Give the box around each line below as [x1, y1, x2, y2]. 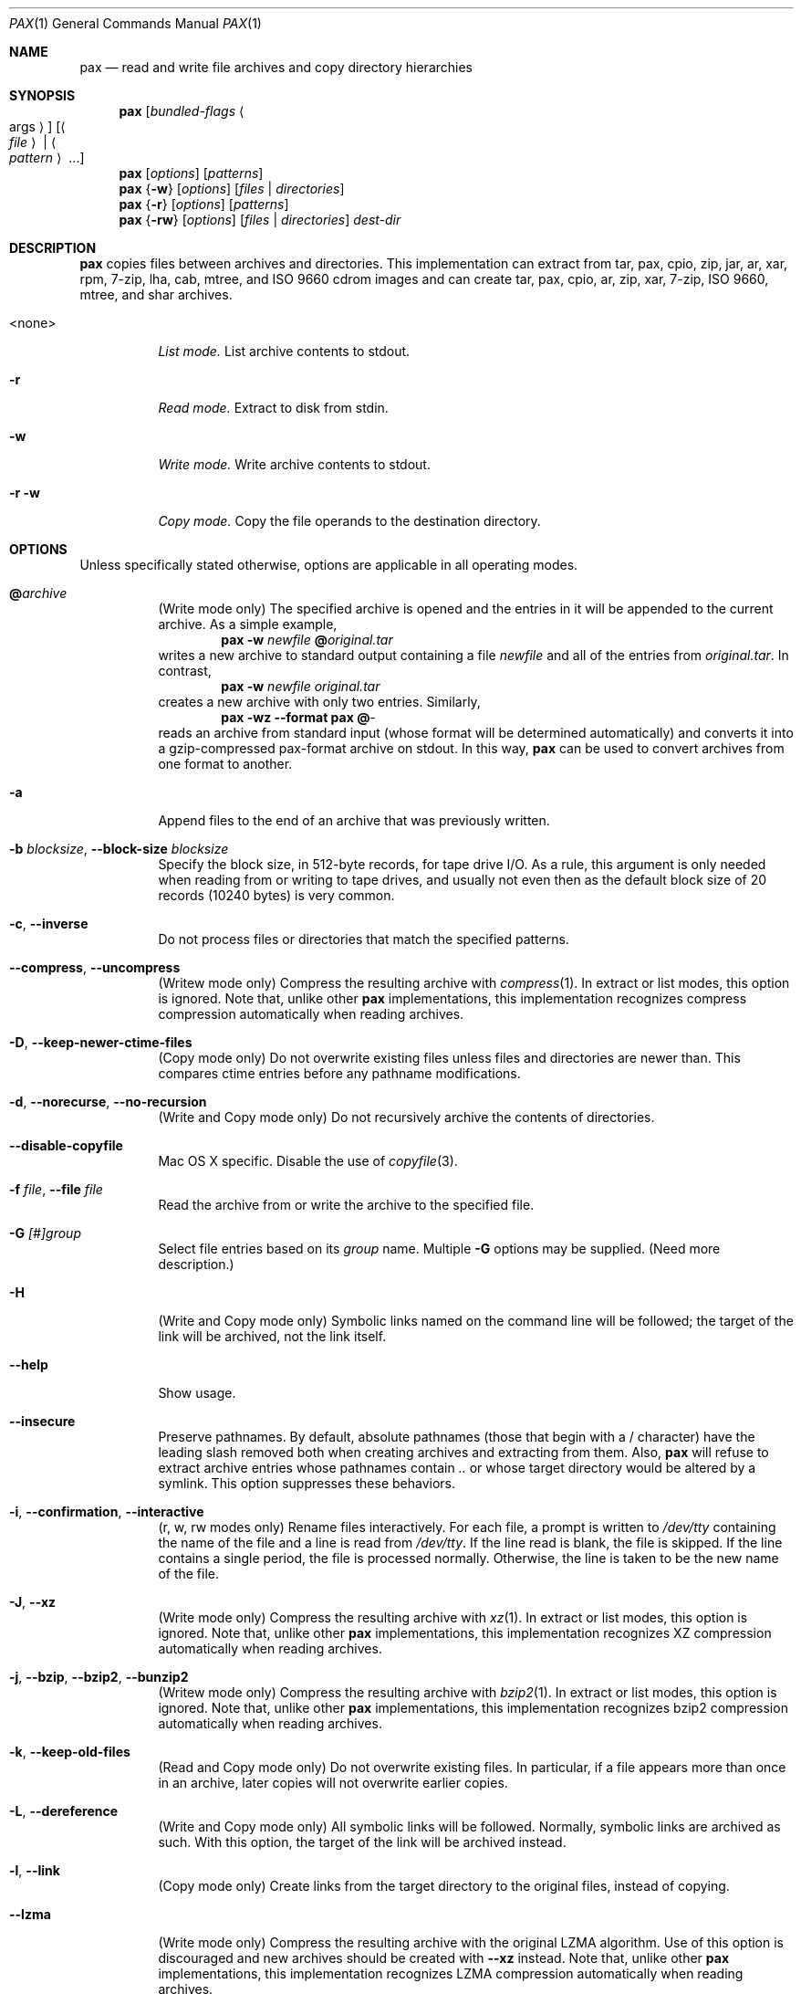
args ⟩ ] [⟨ [9, 119, 66, 134]
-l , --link [9, 1863, 60, 1878]
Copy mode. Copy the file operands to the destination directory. [158, 513, 541, 529]
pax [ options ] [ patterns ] [119, 165, 264, 181]
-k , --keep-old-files [9, 1744, 130, 1759]
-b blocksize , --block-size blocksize [9, 841, 229, 856]
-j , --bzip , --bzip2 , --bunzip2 [9, 1669, 189, 1684]
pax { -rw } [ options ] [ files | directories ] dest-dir [119, 212, 401, 227]
